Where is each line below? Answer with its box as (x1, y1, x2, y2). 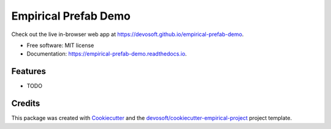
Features (11, 66, 46, 76)
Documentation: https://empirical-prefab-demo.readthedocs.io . (26, 50, 187, 57)
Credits (11, 98, 40, 109)
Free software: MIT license (26, 42, 94, 49)
